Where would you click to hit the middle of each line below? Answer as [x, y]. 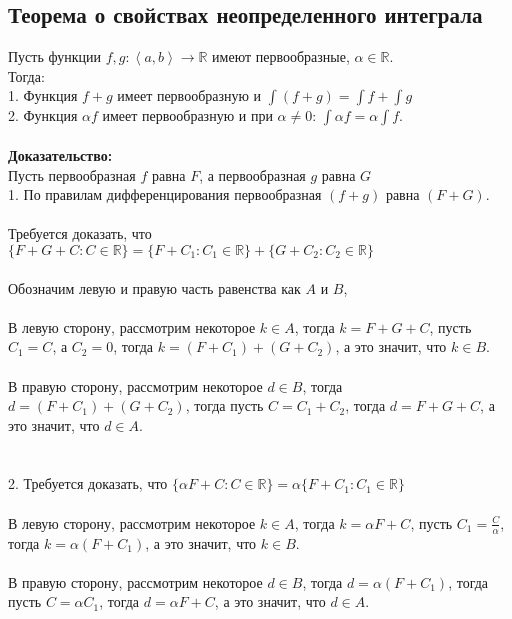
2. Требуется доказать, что [88, 483]
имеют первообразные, [281, 56]
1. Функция [43, 95]
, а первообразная [252, 174]
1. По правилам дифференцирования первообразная [165, 194]
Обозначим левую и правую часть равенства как [154, 287]
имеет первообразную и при [187, 115]
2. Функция [43, 115]
